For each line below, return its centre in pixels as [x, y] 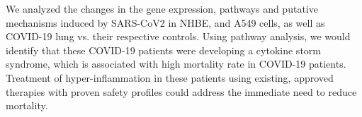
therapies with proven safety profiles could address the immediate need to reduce [181, 91]
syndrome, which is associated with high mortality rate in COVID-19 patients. [176, 64]
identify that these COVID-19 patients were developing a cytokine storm [163, 50]
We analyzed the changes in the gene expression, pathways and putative [162, 8]
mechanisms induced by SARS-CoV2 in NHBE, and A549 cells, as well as [165, 22]
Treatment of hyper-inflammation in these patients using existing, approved [170, 77]
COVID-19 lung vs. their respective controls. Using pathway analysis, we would [178, 36]
